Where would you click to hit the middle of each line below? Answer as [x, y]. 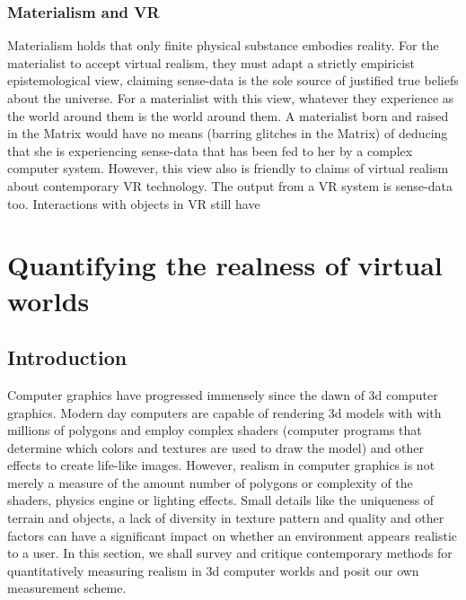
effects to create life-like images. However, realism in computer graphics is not [221, 465]
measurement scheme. [67, 588]
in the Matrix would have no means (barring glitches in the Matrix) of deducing [228, 133]
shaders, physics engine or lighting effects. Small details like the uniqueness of [221, 500]
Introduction [67, 357]
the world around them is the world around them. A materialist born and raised [228, 115]
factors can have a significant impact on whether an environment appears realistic [232, 535]
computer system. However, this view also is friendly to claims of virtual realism [228, 168]
